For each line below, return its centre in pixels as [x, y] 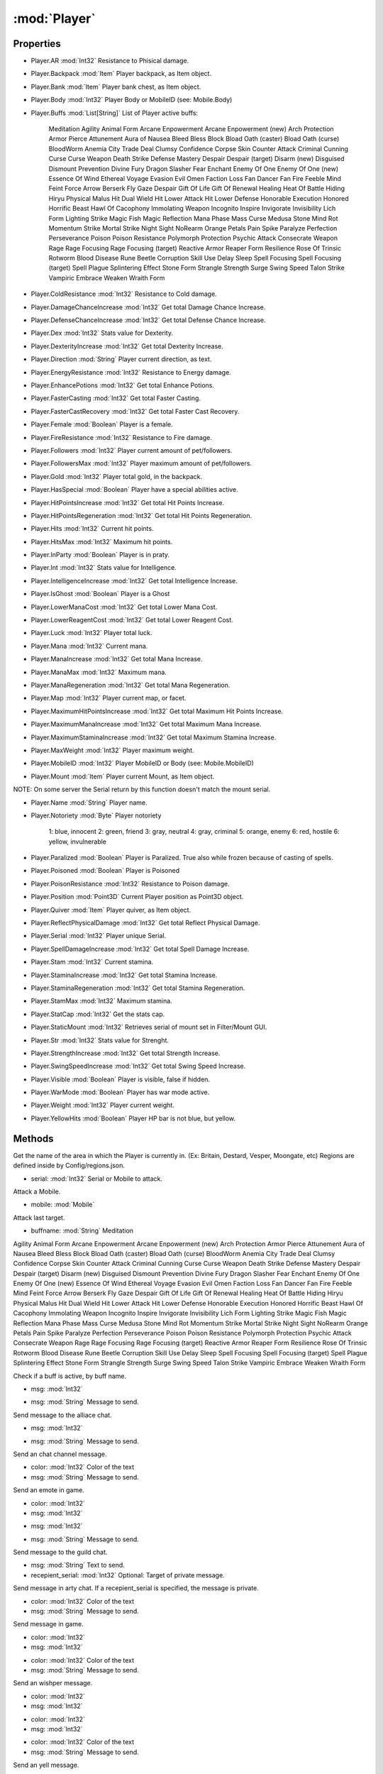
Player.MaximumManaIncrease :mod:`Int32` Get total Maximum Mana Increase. [146, 725]
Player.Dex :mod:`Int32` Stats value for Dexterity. [102, 333]
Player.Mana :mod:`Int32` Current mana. [89, 646]
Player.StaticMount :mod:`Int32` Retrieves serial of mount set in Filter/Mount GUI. [149, 1027]
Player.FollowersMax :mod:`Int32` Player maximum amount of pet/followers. [141, 463]
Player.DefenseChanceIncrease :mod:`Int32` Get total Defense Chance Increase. [148, 320]
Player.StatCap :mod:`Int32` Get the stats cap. [98, 1014]
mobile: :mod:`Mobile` [63, 1205]
